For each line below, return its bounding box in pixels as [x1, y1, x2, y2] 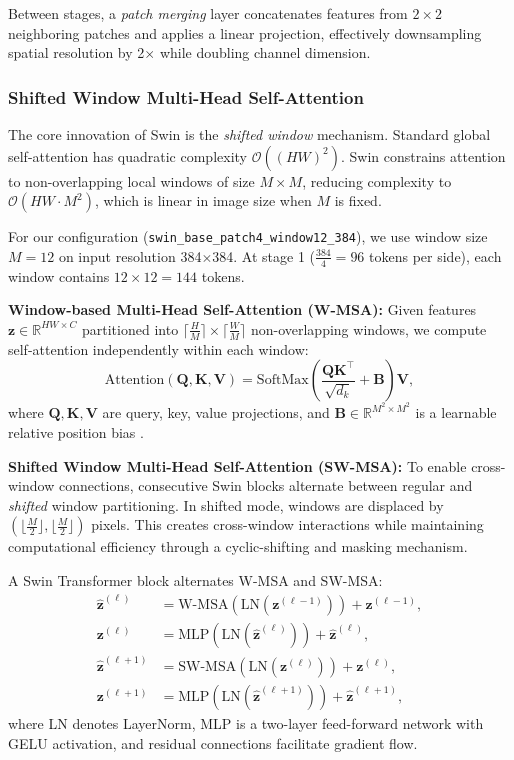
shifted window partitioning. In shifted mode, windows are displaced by [8, 494, 444, 515]
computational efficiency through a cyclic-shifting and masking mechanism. [8, 536, 468, 557]
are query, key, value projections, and [102, 402, 330, 423]
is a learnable [415, 402, 497, 423]
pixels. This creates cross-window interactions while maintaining [91, 514, 484, 535]
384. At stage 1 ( [212, 245, 316, 266]
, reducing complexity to [302, 170, 452, 191]
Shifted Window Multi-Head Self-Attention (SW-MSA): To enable [8, 455, 467, 476]
